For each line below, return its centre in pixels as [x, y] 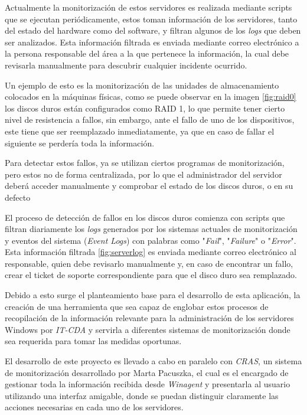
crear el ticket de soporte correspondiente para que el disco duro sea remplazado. [151, 275]
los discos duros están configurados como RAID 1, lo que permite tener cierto [145, 108]
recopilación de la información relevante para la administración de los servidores [149, 318]
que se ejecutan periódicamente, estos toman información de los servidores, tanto [151, 19]
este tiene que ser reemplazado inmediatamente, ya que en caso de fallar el [140, 131]
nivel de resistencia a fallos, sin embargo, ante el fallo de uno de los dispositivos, [150, 120]
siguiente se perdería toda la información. [80, 143]
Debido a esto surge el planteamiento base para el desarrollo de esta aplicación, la [153, 295]
